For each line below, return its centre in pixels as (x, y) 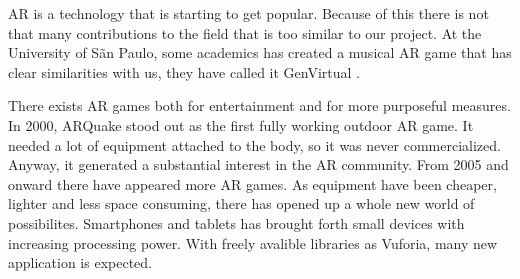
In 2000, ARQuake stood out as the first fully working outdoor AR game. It (241, 124)
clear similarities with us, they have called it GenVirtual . (184, 71)
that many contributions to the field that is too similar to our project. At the (245, 32)
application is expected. (80, 262)
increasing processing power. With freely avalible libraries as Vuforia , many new (253, 242)
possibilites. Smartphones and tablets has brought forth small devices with (236, 222)
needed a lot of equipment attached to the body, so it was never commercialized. (254, 144)
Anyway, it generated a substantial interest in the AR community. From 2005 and (258, 164)
